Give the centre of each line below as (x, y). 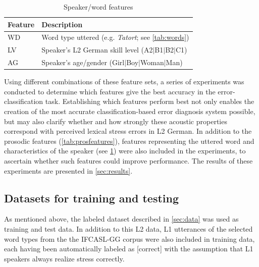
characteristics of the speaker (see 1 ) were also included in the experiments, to (125, 151)
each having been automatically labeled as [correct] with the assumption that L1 (129, 249)
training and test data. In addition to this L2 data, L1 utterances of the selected (128, 228)
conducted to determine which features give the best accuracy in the (110, 91)
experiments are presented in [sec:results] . (68, 170)
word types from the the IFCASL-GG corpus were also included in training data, (129, 238)
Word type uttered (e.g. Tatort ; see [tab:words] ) (115, 37)
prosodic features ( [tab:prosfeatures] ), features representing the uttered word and (129, 141)
